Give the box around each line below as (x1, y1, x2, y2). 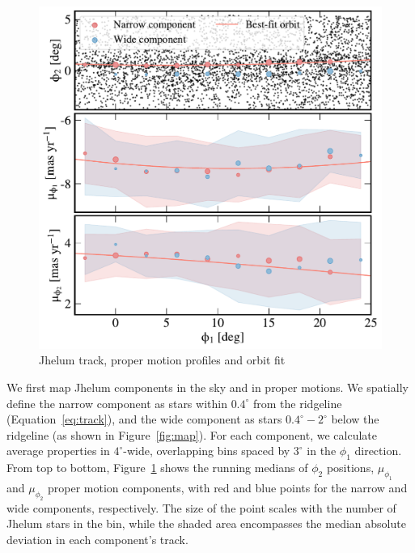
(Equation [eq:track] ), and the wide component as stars (6, 410, 282, 428)
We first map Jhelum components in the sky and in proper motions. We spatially (6, 378, 409, 395)
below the (331, 410, 379, 428)
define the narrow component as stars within (6, 394, 227, 411)
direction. (354, 442, 402, 459)
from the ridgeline (253, 394, 342, 411)
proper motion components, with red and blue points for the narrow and (48, 479, 408, 496)
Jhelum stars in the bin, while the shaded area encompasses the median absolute (6, 515, 406, 532)
